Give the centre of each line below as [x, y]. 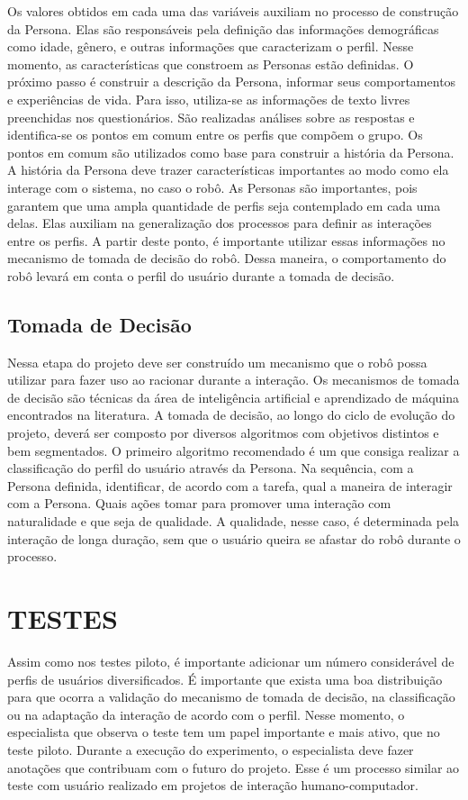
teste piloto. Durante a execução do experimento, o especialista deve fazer [211, 749]
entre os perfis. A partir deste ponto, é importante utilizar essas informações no [226, 240]
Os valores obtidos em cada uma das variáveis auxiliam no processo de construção [233, 11]
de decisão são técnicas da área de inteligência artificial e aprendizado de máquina [233, 397]
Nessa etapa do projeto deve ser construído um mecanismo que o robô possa [217, 362]
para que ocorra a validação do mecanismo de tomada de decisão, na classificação [231, 697]
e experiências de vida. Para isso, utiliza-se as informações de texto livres [209, 99]
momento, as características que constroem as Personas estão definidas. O [211, 64]
